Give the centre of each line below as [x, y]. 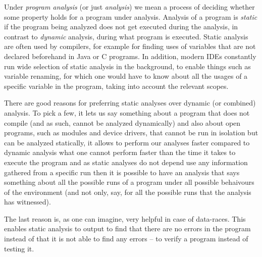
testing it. [19, 248]
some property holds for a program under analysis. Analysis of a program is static [131, 16]
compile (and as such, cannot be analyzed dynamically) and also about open [122, 122]
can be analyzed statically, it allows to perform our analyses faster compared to [127, 142]
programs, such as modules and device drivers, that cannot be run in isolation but [131, 133]
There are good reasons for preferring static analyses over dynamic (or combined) [130, 103]
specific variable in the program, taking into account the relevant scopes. [116, 86]
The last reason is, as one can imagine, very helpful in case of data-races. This [125, 218]
